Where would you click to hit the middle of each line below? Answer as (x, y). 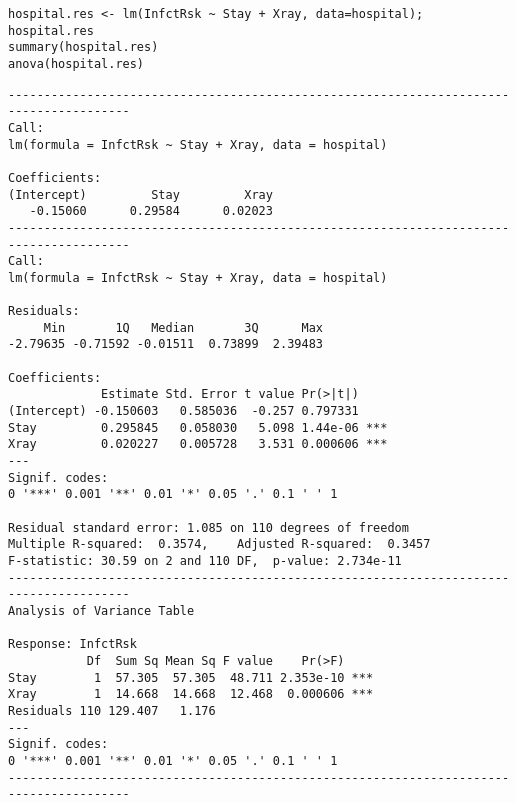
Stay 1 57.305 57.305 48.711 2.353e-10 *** (191, 677)
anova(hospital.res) (76, 63)
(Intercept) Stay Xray (140, 194)
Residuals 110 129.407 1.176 (112, 710)
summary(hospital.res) (83, 47)
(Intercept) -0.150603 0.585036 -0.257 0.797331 (183, 411)
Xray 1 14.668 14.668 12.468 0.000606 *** (191, 694)
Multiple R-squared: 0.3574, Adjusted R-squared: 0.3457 (219, 544)
